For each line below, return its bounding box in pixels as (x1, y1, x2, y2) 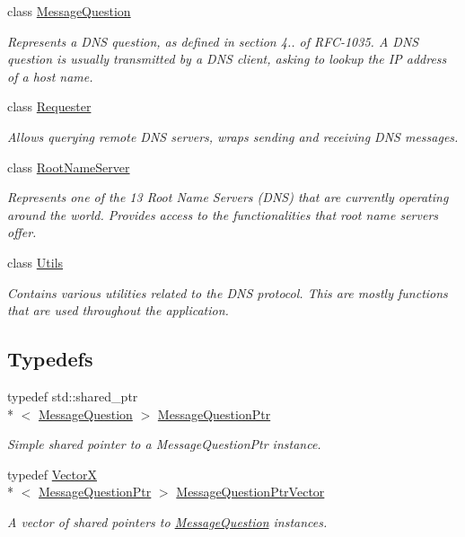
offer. (7, 223, 37, 242)
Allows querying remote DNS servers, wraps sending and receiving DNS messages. (7, 127, 459, 145)
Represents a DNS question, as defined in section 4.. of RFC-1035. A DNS (7, 31, 419, 50)
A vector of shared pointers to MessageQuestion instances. (7, 512, 328, 531)
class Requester (7, 97, 92, 116)
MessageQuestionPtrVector (176, 482, 325, 501)
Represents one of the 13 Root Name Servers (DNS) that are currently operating (7, 188, 449, 207)
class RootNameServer (7, 157, 130, 176)
